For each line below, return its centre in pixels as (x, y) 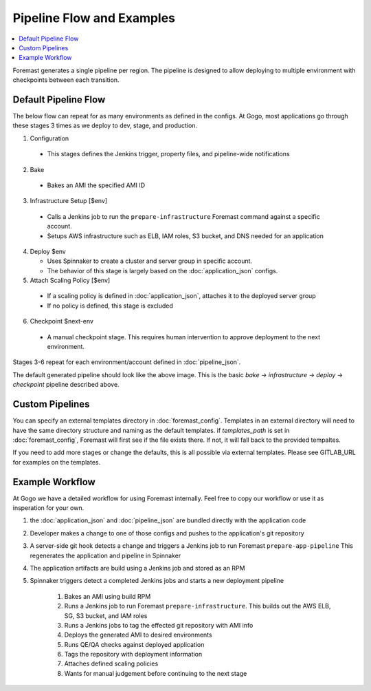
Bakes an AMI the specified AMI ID (96, 185)
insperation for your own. (48, 508)
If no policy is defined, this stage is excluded (110, 306)
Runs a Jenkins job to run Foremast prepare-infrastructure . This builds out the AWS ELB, (198, 606)
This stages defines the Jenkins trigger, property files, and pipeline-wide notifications (168, 154)
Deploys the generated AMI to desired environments (138, 635)
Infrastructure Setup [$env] (69, 201)
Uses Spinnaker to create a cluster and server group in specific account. (150, 261)
